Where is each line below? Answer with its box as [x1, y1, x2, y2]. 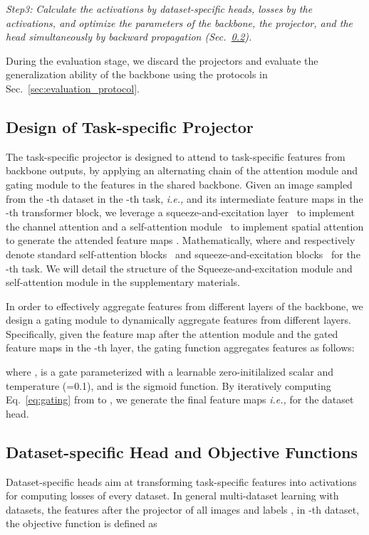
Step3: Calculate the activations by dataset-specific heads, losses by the [6, 1, 313, 16]
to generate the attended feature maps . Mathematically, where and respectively [6, 233, 355, 248]
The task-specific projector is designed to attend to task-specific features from [6, 149, 345, 164]
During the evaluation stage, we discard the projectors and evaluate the [6, 53, 318, 68]
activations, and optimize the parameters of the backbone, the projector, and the [6, 15, 353, 30]
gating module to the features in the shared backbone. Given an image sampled [6, 176, 353, 191]
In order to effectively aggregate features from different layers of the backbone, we [6, 298, 363, 313]
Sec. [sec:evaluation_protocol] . [6, 80, 140, 95]
